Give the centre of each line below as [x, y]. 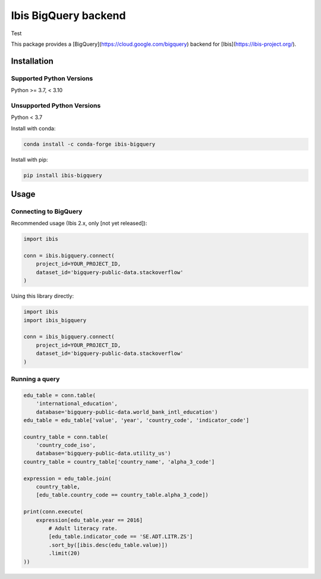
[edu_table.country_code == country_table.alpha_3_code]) [122, 495]
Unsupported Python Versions [56, 105]
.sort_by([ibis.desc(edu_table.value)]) [108, 545]
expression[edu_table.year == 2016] [89, 520]
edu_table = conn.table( [60, 395]
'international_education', [77, 404]
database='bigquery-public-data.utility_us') [103, 454]
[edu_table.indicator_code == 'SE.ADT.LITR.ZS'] [121, 537]
